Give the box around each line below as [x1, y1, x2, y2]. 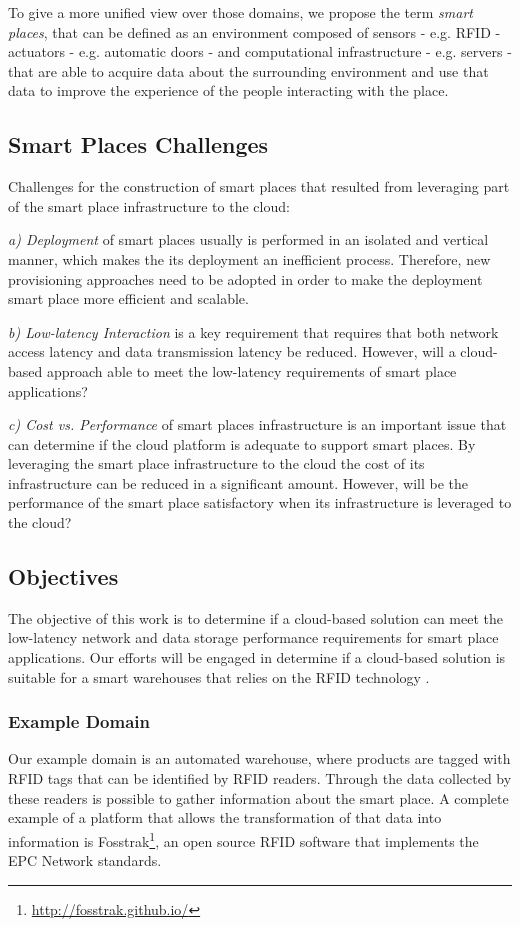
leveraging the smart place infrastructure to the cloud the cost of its [8, 453, 425, 474]
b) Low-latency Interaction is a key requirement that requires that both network [8, 321, 499, 342]
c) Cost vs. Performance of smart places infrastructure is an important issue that [8, 414, 507, 435]
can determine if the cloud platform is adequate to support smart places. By [8, 433, 476, 454]
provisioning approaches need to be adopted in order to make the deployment [8, 268, 483, 289]
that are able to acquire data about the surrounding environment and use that [8, 60, 489, 81]
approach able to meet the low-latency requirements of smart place [46, 360, 457, 381]
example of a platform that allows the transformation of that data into [8, 807, 442, 828]
